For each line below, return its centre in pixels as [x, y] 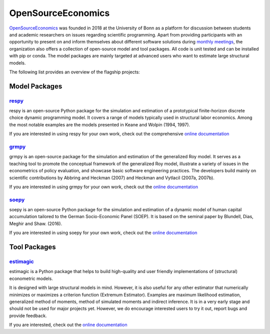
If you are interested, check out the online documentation [68, 325]
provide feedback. [28, 316]
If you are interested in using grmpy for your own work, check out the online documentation [104, 187]
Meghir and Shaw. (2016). [36, 223]
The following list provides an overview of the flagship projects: [74, 72]
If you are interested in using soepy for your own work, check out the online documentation [103, 233]
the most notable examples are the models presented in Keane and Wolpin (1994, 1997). [99, 124]
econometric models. [31, 278]
